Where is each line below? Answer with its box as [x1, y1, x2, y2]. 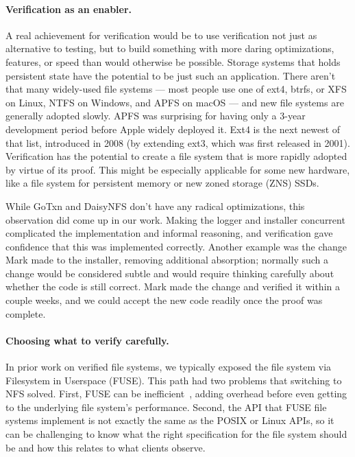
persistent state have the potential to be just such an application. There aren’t [5, 68, 336, 82]
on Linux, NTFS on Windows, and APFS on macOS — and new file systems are [5, 95, 344, 109]
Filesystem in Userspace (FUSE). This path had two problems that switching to [5, 373, 342, 387]
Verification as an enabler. [5, 1, 132, 16]
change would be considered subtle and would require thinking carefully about [5, 266, 334, 280]
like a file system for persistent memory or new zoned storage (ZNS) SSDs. [5, 176, 319, 190]
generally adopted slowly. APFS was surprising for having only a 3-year [5, 108, 306, 123]
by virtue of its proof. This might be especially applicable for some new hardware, [5, 162, 350, 176]
